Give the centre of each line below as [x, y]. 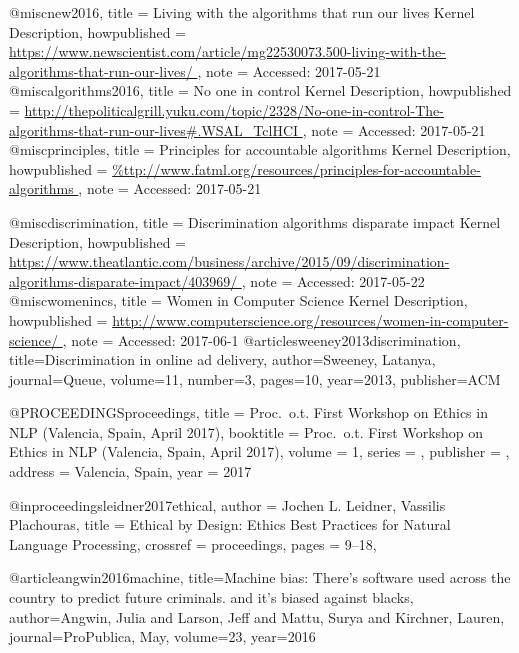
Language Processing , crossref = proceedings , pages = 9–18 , [193, 543]
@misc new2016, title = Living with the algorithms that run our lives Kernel [242, 12]
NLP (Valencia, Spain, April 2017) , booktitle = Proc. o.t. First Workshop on [246, 431]
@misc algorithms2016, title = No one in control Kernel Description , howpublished [260, 90]
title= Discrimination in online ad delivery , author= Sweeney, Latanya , [222, 359]
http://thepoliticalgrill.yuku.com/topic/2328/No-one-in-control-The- [234, 109]
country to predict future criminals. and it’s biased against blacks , [211, 597]
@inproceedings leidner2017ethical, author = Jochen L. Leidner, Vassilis [227, 504]
